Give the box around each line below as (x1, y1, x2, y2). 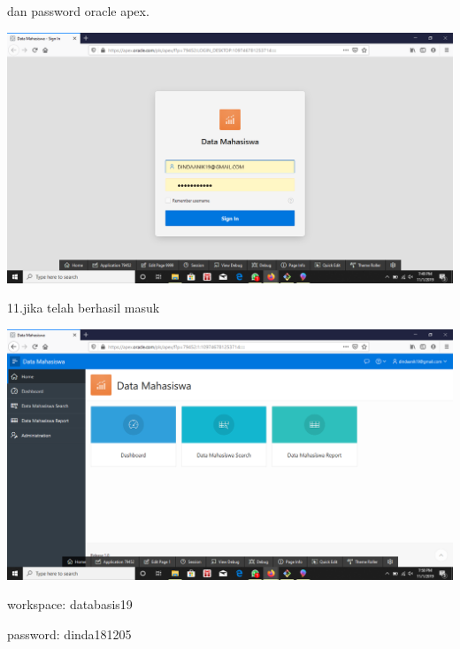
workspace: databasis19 (7, 595, 133, 614)
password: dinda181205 (7, 624, 132, 643)
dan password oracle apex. (7, 2, 149, 19)
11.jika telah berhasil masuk (7, 298, 160, 317)
